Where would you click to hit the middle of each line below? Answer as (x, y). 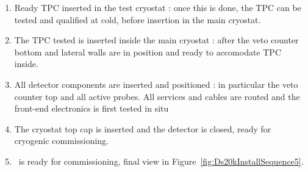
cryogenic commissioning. (61, 141)
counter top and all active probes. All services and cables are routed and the (157, 96)
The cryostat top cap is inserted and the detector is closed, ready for (143, 128)
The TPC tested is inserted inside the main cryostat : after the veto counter (156, 40)
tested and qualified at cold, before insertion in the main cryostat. (138, 19)
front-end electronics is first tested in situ (91, 108)
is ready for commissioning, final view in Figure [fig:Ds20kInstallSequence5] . (161, 161)
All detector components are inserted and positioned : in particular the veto (156, 84)
